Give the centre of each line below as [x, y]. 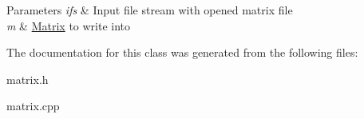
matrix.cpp [33, 106]
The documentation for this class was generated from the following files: [182, 52]
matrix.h [28, 79]
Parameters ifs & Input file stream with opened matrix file [150, 10]
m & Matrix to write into [69, 25]
